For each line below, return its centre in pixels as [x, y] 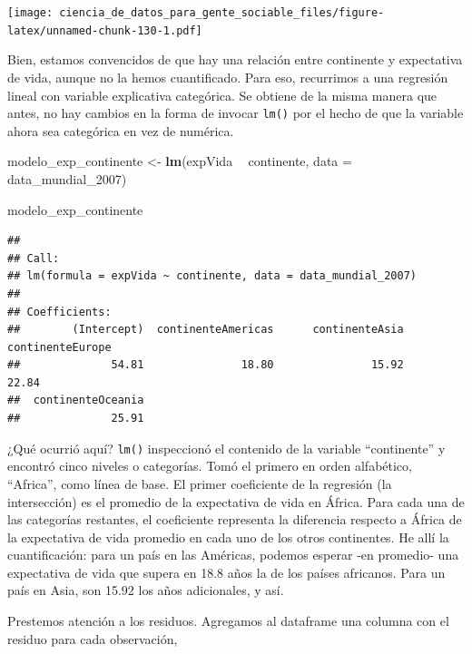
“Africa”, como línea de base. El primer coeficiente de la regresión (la [200, 483]
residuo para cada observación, [93, 638]
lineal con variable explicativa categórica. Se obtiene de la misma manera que [222, 95]
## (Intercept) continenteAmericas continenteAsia [206, 330]
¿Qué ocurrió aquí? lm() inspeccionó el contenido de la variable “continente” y [226, 448]
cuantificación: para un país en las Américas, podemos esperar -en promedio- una [233, 555]
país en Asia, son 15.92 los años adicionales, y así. [146, 590]
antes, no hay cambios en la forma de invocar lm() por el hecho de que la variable [236, 113]
